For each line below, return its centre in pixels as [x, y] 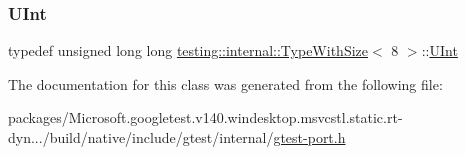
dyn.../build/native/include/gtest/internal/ [141, 137]
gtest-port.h [309, 137]
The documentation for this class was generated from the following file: [225, 83]
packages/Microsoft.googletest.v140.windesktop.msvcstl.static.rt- [205, 117]
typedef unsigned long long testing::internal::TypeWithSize [188, 50]
